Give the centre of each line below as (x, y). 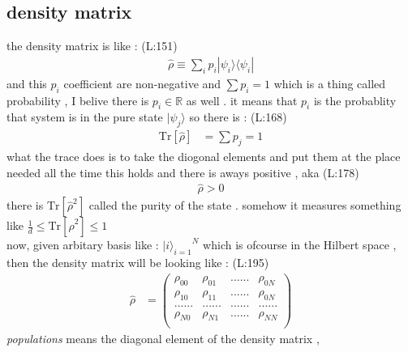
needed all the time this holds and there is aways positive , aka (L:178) (183, 172)
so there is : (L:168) (238, 117)
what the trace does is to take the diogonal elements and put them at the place (204, 157)
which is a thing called (330, 83)
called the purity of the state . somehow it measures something (245, 205)
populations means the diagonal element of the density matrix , (163, 338)
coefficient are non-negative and (142, 83)
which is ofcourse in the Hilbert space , (300, 245)
